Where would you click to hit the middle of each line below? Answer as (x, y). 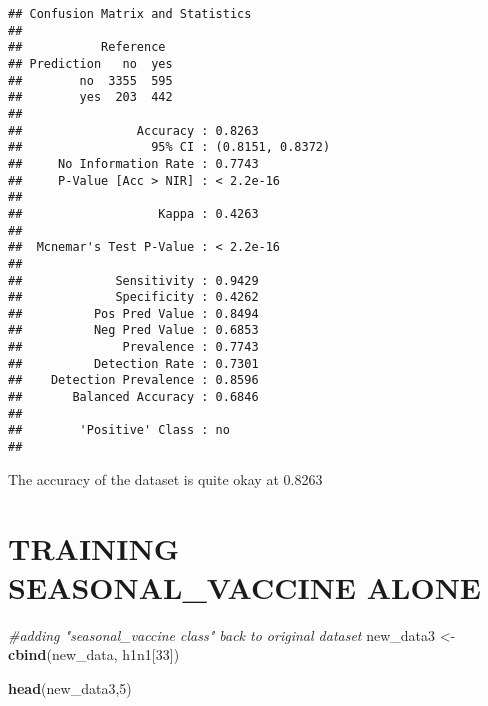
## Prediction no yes (90, 63)
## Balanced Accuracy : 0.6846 (133, 397)
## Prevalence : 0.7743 (133, 347)
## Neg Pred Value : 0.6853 (133, 330)
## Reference (87, 47)
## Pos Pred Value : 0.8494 (133, 313)
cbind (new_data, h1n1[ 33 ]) (94, 654)
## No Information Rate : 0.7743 (133, 163)
